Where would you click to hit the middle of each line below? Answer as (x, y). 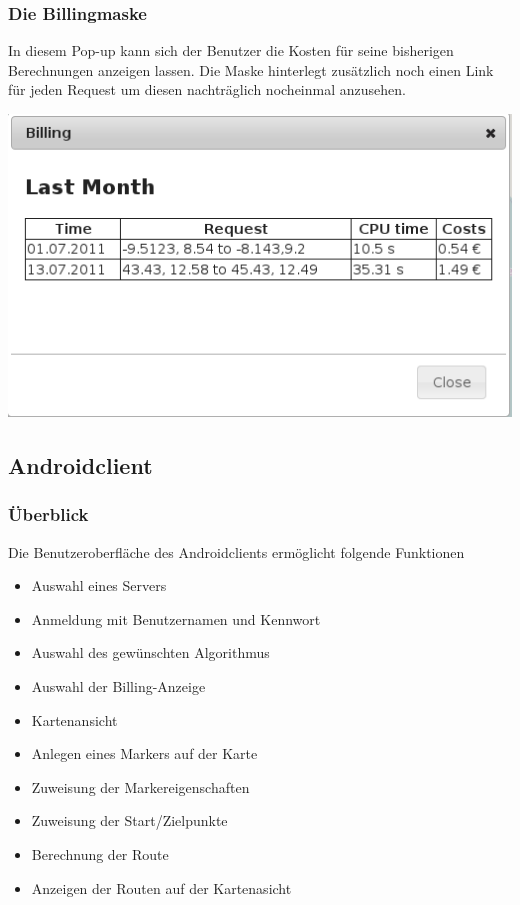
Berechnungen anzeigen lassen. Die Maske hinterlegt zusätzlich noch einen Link (251, 69)
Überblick (48, 514)
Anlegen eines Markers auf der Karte (144, 753)
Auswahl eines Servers (99, 585)
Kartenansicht (74, 719)
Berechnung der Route (100, 853)
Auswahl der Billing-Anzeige (118, 685)
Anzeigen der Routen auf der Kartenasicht (161, 887)
